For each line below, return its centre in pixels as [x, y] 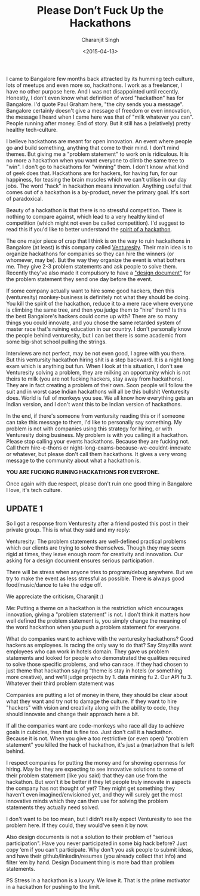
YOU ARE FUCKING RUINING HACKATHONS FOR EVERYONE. [83, 472]
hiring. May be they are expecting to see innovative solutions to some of [95, 769]
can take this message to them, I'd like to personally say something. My [94, 422]
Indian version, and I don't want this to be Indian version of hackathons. [94, 404]
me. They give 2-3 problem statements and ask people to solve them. [92, 266]
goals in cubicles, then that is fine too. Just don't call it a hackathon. [90, 732]
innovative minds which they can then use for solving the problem [87, 801]
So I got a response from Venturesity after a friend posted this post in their [98, 523]
